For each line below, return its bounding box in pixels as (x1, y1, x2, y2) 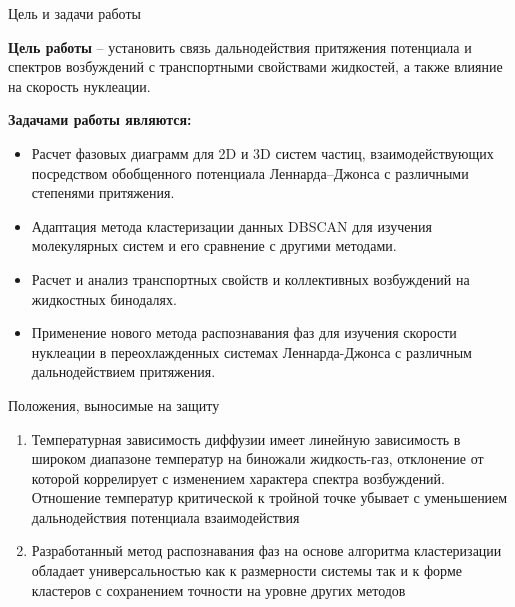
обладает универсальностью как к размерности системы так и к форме (31, 560, 462, 581)
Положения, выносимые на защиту (8, 394, 220, 415)
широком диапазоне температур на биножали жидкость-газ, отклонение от (31, 448, 484, 469)
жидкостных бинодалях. (31, 288, 177, 309)
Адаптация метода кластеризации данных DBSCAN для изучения (31, 215, 432, 236)
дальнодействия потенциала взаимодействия (31, 506, 300, 527)
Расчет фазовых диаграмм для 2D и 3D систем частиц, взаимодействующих (31, 142, 494, 163)
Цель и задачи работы (8, 3, 141, 23)
